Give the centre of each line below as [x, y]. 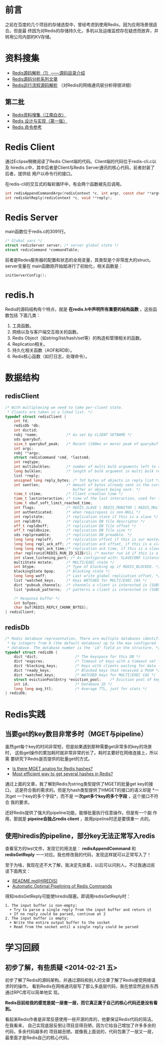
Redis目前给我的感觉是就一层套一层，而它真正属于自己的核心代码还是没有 [79, 1003]
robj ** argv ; [27, 453]
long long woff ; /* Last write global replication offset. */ [87, 576]
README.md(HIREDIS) [35, 881]
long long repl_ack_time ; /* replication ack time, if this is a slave [87, 548]
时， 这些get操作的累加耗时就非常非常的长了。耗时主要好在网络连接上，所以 [82, 753]
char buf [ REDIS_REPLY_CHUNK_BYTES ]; [51, 608]
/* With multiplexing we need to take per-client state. [64, 407]
